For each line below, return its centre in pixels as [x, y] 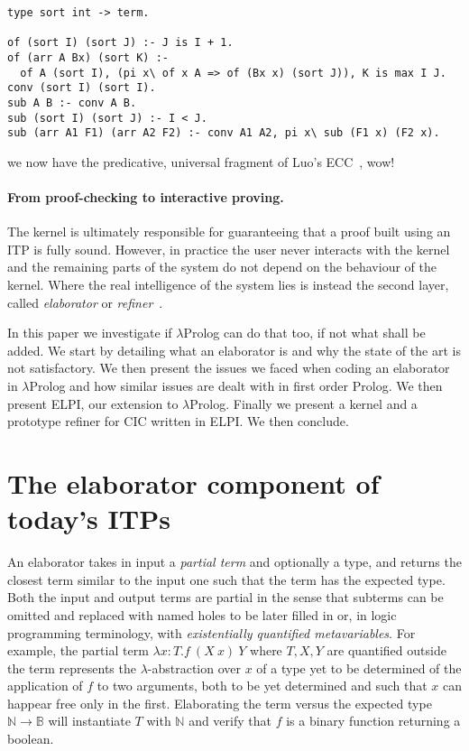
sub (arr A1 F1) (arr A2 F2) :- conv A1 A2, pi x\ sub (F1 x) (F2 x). [224, 133]
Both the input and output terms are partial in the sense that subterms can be [225, 597]
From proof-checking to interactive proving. [146, 197]
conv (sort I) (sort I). [82, 88]
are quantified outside [386, 650]
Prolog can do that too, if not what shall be [304, 333]
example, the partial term [78, 650]
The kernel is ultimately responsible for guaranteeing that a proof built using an [229, 232]
